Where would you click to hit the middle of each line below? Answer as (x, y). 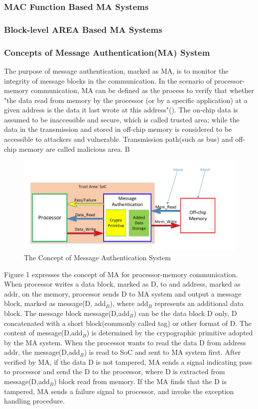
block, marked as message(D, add (55, 303)
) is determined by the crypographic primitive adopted (170, 333)
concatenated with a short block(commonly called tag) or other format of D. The (128, 323)
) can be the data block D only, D (185, 313)
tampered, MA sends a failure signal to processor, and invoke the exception (119, 391)
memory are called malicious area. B (74, 149)
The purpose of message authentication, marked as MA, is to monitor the (116, 70)
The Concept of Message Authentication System (97, 257)
